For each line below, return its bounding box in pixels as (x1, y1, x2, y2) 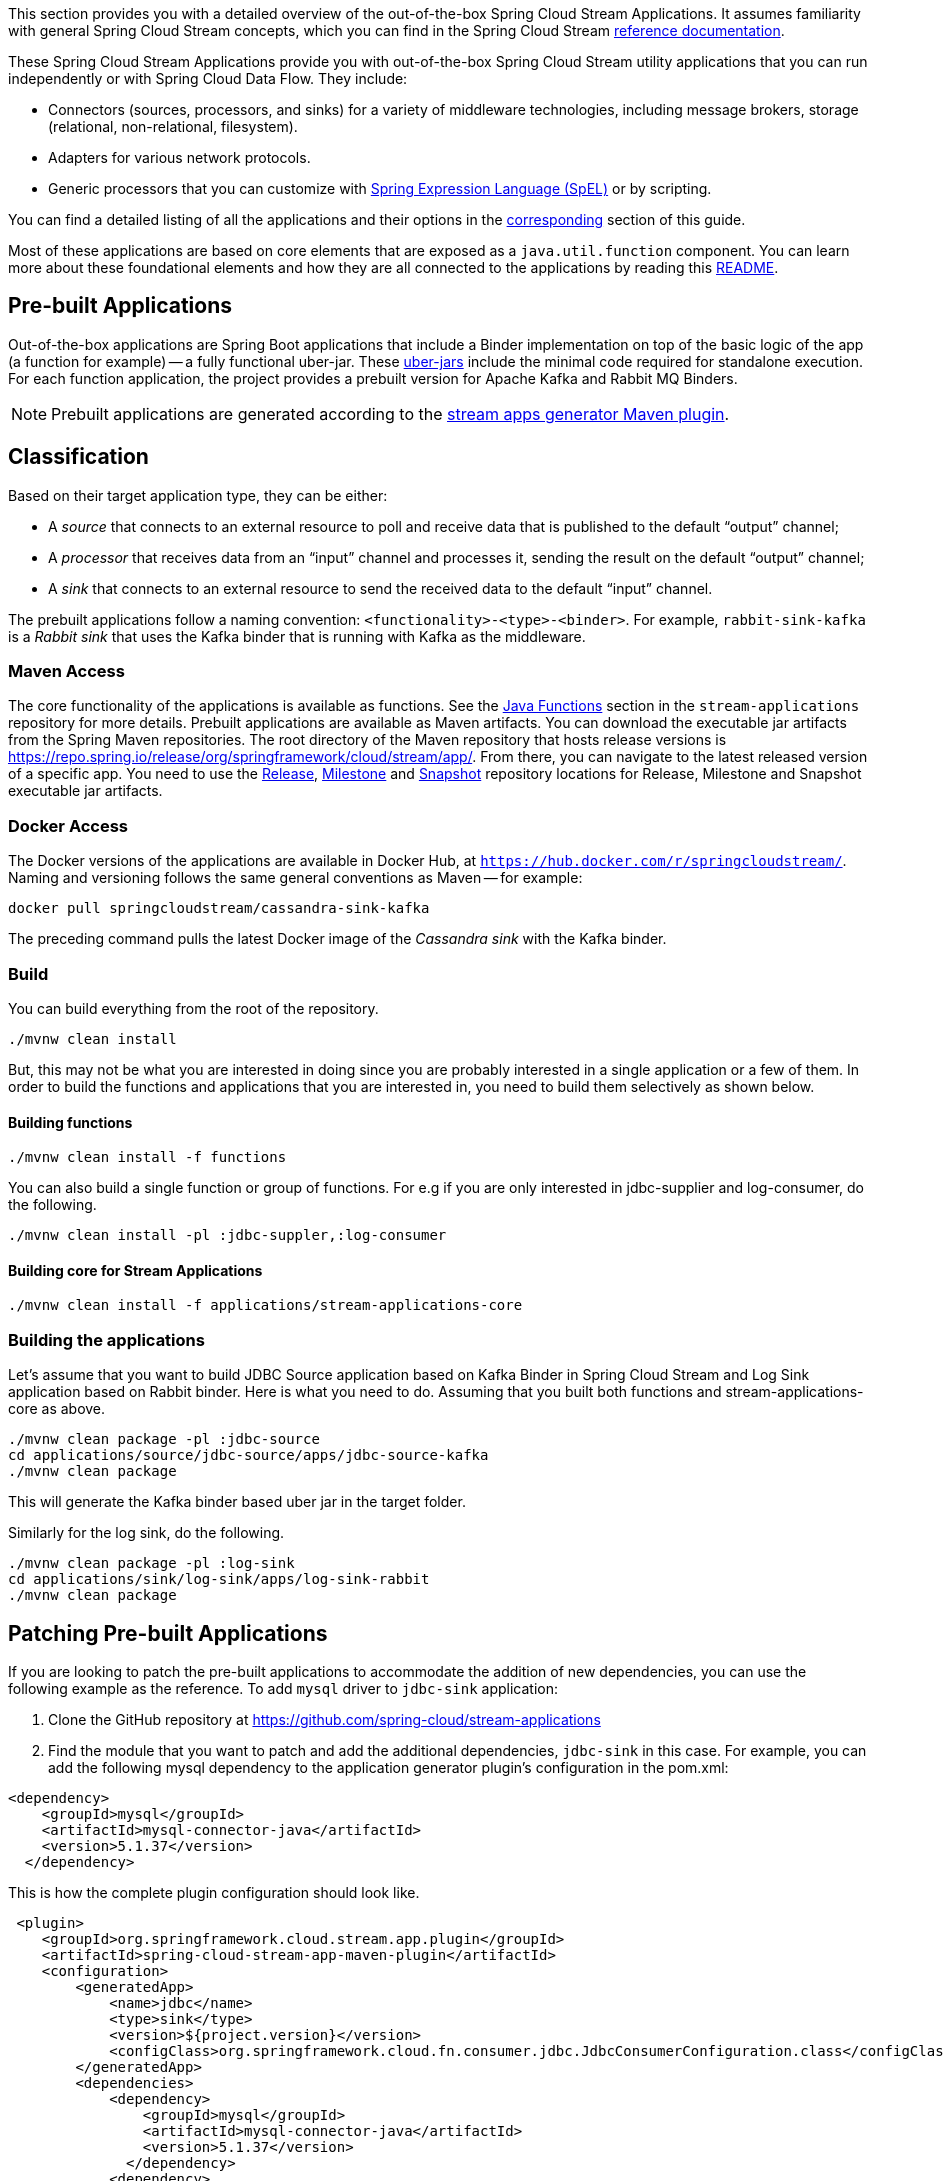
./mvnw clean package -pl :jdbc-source (8, 1431, 320, 1448)
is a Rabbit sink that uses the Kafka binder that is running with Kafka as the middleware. (8, 627, 586, 645)
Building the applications (8, 1329, 205, 1350)
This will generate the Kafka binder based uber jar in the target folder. (8, 1493, 466, 1511)
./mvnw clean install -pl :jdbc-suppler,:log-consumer (8, 1227, 447, 1244)
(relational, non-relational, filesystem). (48, 118, 298, 135)
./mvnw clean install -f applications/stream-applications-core (8, 1297, 523, 1314)
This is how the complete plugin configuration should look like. (8, 1883, 420, 1901)
